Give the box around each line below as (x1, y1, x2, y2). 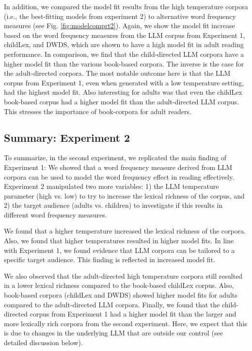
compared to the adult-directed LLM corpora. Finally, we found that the (4, 299, 220, 309)
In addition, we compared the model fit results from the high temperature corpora (4, 1, 248, 11)
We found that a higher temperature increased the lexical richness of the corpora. (4, 226, 246, 236)
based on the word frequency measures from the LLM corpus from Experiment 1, (4, 30, 245, 40)
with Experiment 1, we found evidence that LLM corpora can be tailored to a (4, 245, 235, 255)
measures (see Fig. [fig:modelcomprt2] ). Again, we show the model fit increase (4, 20, 235, 31)
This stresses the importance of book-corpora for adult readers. (4, 106, 191, 116)
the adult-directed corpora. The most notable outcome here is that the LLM (4, 68, 231, 78)
